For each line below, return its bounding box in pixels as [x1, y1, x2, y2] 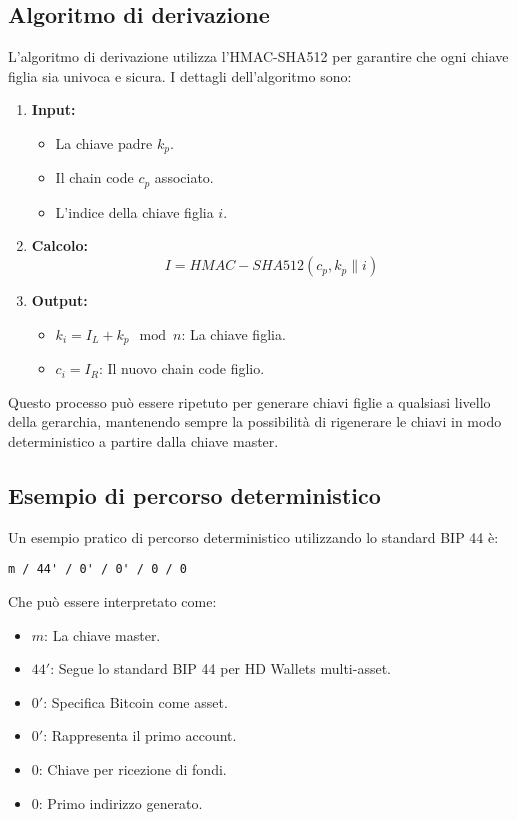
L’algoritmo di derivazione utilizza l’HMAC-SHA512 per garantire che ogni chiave [8, 46, 509, 67]
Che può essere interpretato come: [8, 590, 217, 611]
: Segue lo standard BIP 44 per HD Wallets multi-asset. [50, 658, 391, 679]
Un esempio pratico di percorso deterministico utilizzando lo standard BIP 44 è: [8, 526, 499, 547]
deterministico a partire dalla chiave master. [8, 430, 279, 451]
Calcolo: [31, 235, 88, 256]
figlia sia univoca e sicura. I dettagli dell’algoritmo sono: [8, 65, 352, 86]
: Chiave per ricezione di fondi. [38, 758, 227, 779]
